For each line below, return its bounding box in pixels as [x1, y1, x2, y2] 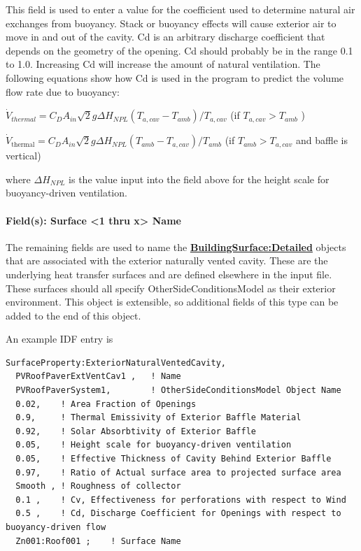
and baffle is [296, 133, 348, 148]
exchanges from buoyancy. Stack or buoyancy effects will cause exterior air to [6, 15, 337, 30]
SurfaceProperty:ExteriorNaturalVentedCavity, [6, 357, 226, 368]
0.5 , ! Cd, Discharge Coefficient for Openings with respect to [15, 508, 341, 519]
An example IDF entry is [6, 331, 113, 346]
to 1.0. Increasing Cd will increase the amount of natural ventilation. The [6, 57, 320, 71]
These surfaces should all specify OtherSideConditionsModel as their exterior [6, 280, 336, 295]
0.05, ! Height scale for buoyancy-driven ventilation [15, 440, 292, 450]
